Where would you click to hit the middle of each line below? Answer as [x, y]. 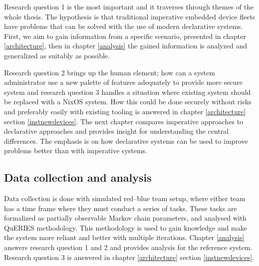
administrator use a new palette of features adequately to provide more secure [124, 82]
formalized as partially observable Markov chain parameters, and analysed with [125, 218]
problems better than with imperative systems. [76, 150]
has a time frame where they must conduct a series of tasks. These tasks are [121, 208]
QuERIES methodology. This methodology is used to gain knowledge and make [126, 227]
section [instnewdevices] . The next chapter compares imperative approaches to [124, 121]
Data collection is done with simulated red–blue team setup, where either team [125, 198]
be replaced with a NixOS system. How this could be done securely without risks [128, 102]
